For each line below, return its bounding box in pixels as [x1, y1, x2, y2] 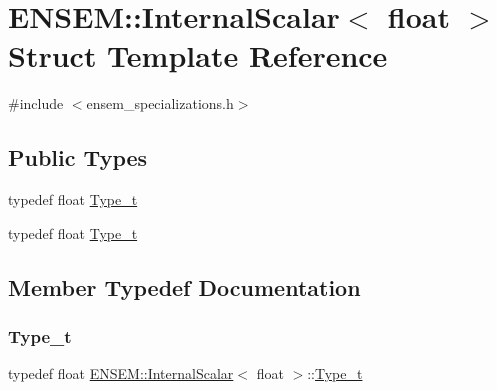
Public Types [8, 142, 148, 173]
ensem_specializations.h [86, 93, 234, 114]
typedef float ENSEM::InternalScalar [8, 363, 234, 384]
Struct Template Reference [8, 35, 388, 76]
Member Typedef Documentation [8, 271, 361, 302]
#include [8, 93, 64, 114]
